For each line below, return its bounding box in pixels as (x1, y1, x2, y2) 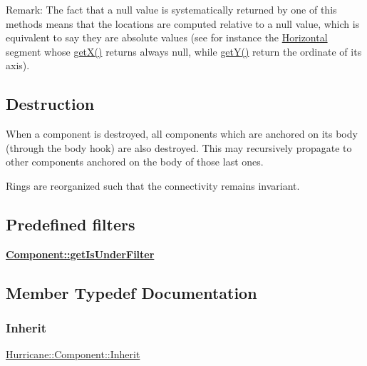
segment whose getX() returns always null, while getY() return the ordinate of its (6, 44, 362, 59)
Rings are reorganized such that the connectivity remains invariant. (6, 178, 300, 193)
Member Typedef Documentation (6, 281, 257, 303)
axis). (6, 58, 30, 73)
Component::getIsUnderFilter (6, 246, 155, 261)
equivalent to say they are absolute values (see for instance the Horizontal (6, 30, 328, 45)
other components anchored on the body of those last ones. (6, 154, 264, 169)
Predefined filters (6, 213, 135, 235)
